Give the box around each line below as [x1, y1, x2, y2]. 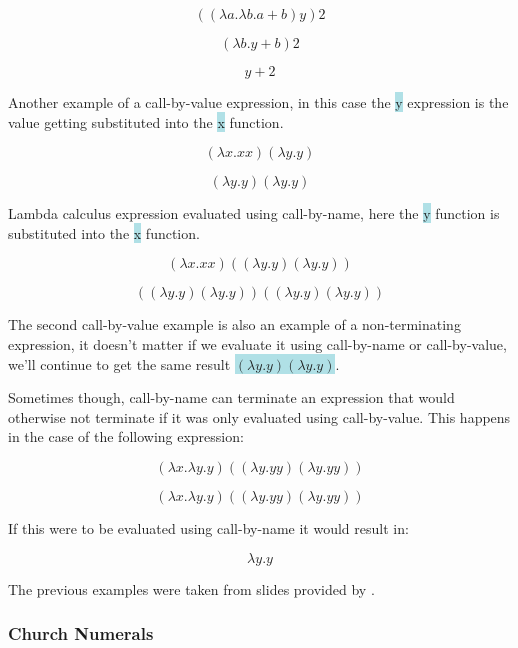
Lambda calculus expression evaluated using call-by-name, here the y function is [8, 203, 500, 224]
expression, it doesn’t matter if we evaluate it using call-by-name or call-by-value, [8, 333, 507, 354]
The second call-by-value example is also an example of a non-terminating [8, 314, 461, 335]
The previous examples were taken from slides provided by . [8, 578, 375, 599]
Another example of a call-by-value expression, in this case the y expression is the [8, 92, 509, 112]
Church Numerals [8, 621, 154, 646]
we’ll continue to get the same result [8, 353, 231, 374]
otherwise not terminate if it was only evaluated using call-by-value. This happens [8, 406, 511, 427]
